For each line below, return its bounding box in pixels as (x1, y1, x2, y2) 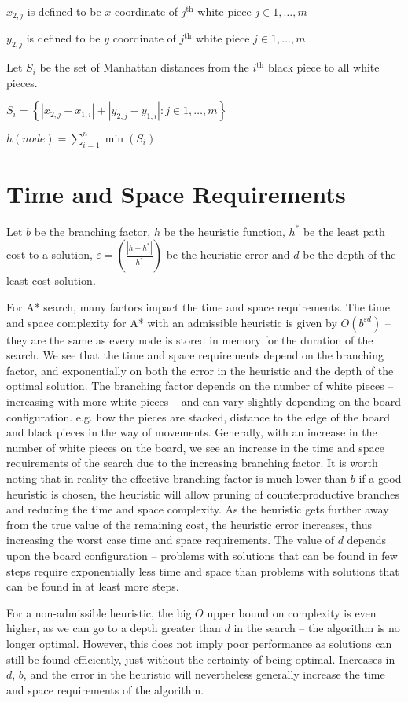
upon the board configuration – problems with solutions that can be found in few (6, 547, 398, 563)
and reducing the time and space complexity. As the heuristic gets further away (6, 501, 389, 517)
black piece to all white (267, 59, 380, 75)
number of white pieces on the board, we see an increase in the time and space (6, 439, 385, 455)
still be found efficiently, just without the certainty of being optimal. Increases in (6, 650, 395, 667)
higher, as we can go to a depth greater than (6, 620, 221, 636)
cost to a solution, (6, 246, 93, 263)
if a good (358, 469, 402, 486)
